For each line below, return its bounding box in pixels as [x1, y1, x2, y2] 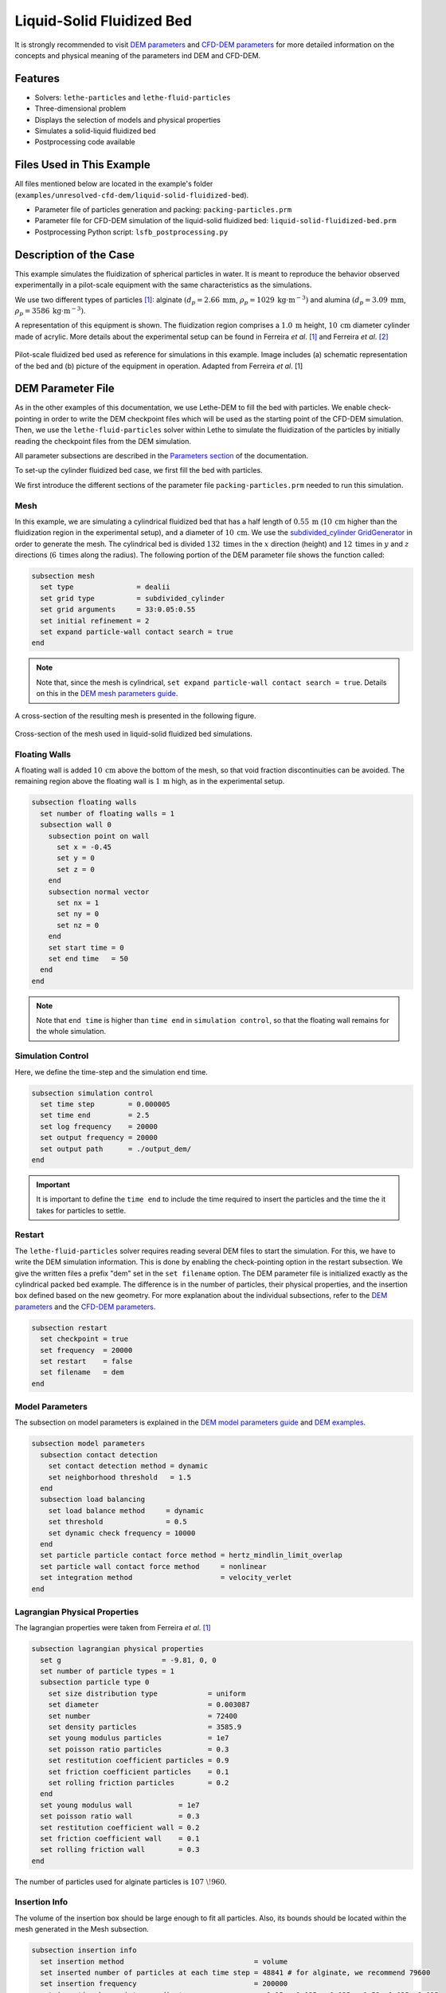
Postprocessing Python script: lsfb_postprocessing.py [34, 227, 229, 237]
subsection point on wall [48, 831, 150, 840]
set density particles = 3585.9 [48, 1723, 242, 1732]
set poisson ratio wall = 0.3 [40, 1812, 200, 1821]
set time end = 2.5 [40, 1110, 150, 1120]
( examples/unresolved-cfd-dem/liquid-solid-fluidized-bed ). [14, 190, 249, 199]
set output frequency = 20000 [40, 1133, 158, 1142]
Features [14, 72, 60, 85]
